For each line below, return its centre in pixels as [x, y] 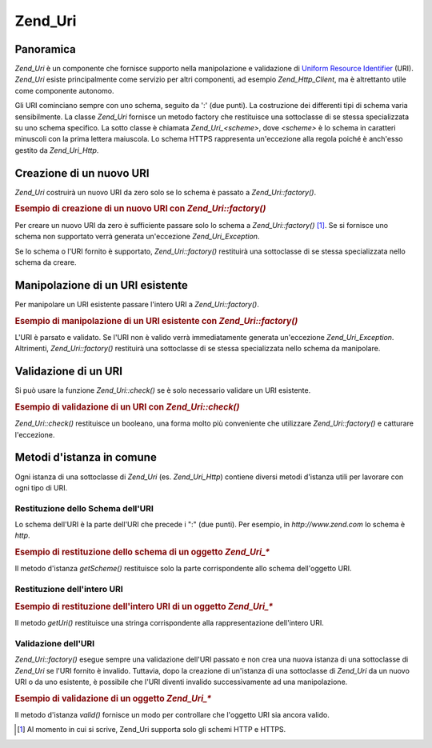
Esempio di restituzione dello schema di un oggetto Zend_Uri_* [142, 552]
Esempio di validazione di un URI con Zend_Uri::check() [127, 406]
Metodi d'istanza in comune [86, 457]
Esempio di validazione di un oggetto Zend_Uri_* [113, 698]
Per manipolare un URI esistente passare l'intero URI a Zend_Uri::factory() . [137, 304]
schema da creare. [46, 262]
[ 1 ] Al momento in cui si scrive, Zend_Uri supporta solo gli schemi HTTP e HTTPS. [152, 730]
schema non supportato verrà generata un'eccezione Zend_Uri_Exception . [137, 237]
